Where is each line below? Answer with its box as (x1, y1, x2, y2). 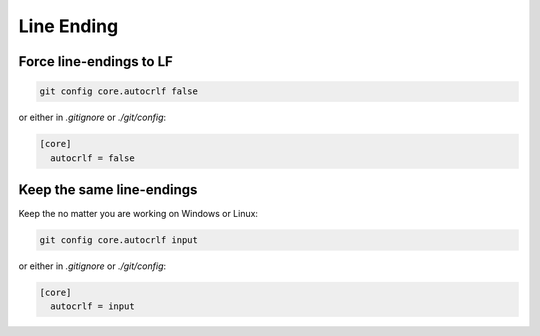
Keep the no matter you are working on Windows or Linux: (18, 208, 259, 220)
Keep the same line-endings (18, 181, 198, 198)
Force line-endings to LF (18, 53, 174, 70)
